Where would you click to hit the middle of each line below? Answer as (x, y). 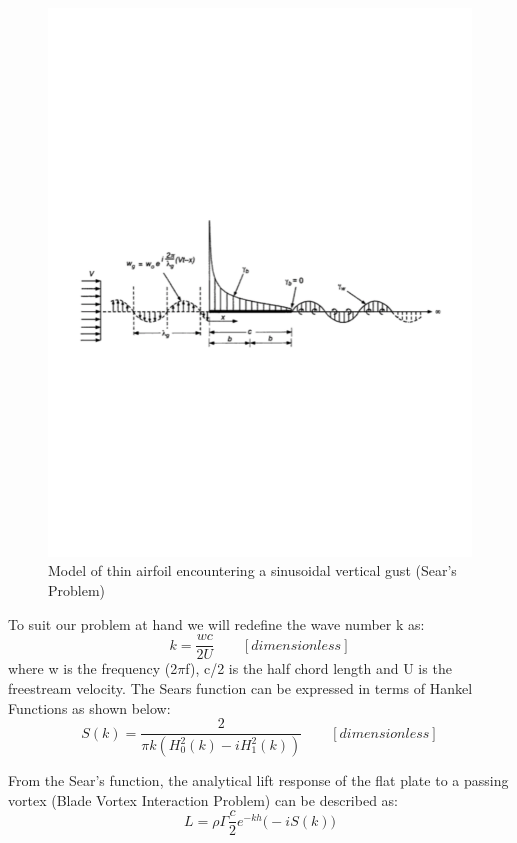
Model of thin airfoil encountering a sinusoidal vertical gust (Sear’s (252, 570)
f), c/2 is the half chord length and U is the (318, 668)
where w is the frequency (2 (93, 668)
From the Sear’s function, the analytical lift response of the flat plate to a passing (258, 780)
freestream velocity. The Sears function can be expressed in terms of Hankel (240, 687)
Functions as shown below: (89, 707)
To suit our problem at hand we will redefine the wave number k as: (216, 623)
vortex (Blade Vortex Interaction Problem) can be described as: (203, 799)
